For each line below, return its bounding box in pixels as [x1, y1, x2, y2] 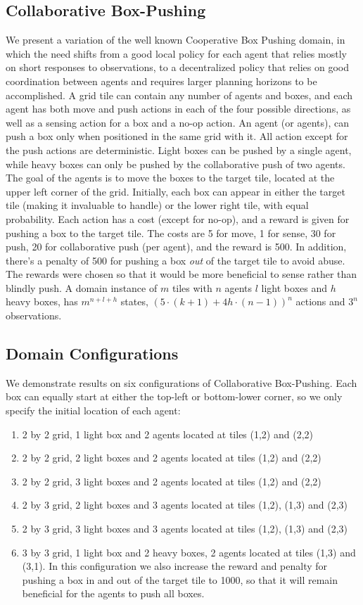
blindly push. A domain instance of [6, 280, 158, 295]
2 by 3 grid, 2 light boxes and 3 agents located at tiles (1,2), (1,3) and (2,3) [22, 497, 348, 512]
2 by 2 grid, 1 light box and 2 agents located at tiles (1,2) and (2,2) [22, 426, 313, 441]
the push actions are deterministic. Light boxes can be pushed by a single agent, [6, 142, 352, 157]
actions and [295, 294, 345, 309]
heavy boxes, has [6, 294, 78, 309]
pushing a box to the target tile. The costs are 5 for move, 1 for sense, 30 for [6, 225, 336, 240]
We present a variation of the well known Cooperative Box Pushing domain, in [6, 32, 345, 47]
